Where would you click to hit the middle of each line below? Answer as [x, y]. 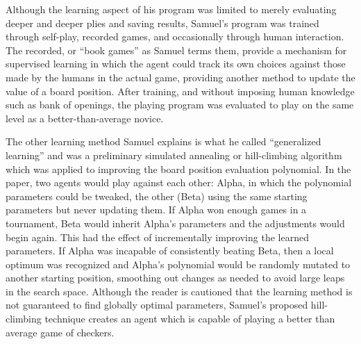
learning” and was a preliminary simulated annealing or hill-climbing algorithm [174, 155]
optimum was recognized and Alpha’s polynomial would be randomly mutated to [178, 264]
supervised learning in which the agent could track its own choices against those [176, 64]
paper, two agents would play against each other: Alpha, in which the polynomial [179, 182]
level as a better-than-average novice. [85, 118]
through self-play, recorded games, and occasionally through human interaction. [175, 36]
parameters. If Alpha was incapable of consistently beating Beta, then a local [170, 251]
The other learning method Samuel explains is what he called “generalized [163, 141]
